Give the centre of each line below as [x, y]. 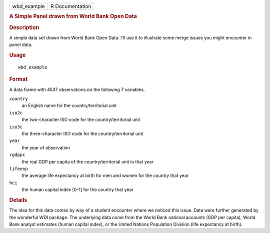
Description [24, 27]
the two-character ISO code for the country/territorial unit [81, 119]
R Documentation [71, 6]
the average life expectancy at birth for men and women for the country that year [105, 175]
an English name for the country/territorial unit [69, 105]
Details [18, 200]
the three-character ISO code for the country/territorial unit [82, 133]
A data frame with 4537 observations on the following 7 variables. [77, 89]
